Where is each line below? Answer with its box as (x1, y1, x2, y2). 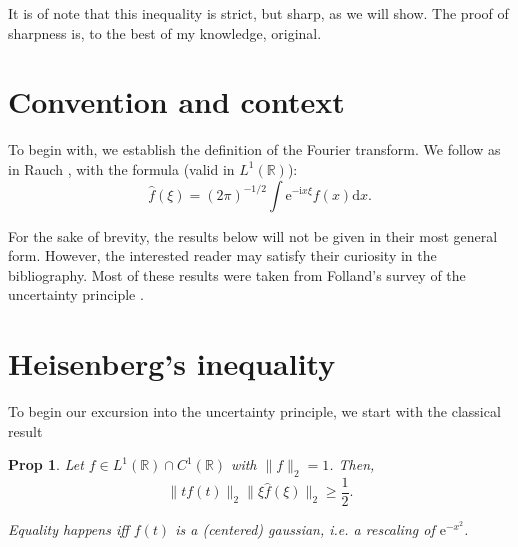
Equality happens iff (8, 519, 129, 540)
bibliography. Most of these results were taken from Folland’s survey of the (8, 264, 466, 285)
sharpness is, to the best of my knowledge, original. (8, 22, 322, 43)
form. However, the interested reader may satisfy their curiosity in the (8, 245, 437, 266)
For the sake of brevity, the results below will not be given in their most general (8, 225, 498, 246)
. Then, (329, 454, 375, 475)
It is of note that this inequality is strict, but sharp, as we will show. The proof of (8, 3, 509, 23)
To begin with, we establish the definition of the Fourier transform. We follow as (8, 139, 501, 160)
